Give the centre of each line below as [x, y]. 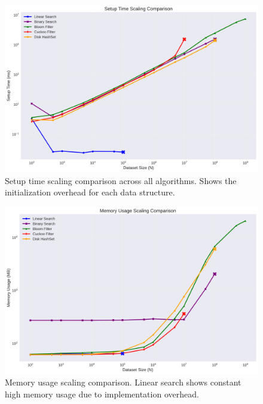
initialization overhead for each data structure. [90, 192]
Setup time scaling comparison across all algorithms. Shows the [121, 180]
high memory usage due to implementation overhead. [102, 394]
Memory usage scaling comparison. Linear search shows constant [123, 382]
